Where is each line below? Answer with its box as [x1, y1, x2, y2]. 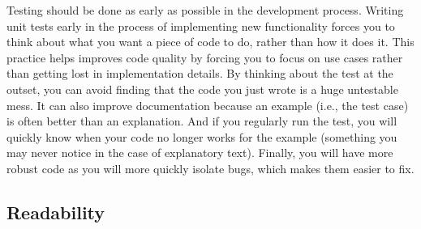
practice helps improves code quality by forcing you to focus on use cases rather [6, 49, 403, 66]
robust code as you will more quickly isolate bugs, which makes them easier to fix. [6, 159, 415, 176]
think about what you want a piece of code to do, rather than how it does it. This [6, 33, 415, 50]
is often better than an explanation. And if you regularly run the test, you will [6, 112, 397, 129]
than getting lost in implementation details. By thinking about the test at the [6, 65, 393, 82]
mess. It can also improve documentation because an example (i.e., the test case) [6, 96, 409, 113]
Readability [6, 199, 105, 224]
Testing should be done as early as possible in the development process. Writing [6, 2, 404, 18]
